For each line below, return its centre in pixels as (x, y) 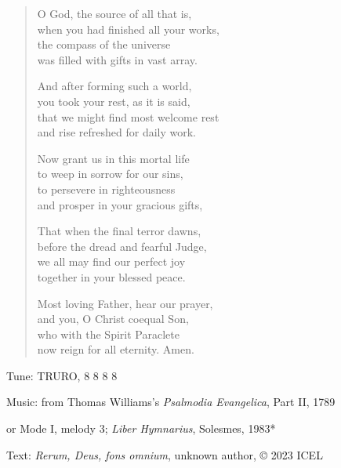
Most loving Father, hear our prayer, (125, 303)
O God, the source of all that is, (114, 13)
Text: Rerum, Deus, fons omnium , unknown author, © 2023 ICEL (165, 454)
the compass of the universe (104, 44)
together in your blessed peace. (111, 276)
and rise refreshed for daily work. (116, 132)
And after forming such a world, (114, 86)
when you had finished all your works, (128, 29)
